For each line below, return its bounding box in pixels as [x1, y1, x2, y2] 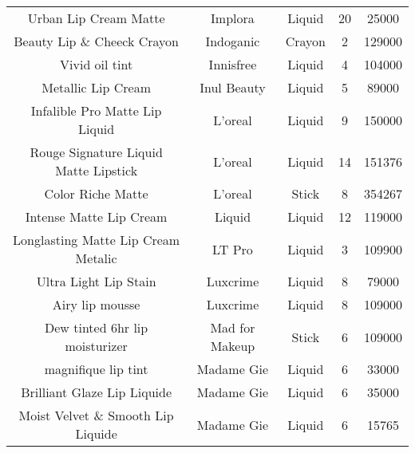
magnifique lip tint [44, 360, 148, 378]
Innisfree [208, 55, 257, 73]
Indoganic [205, 32, 260, 50]
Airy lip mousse [52, 295, 140, 313]
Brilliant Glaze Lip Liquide [21, 383, 172, 401]
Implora [211, 9, 255, 27]
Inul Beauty [200, 78, 266, 97]
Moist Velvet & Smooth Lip [18, 406, 174, 424]
